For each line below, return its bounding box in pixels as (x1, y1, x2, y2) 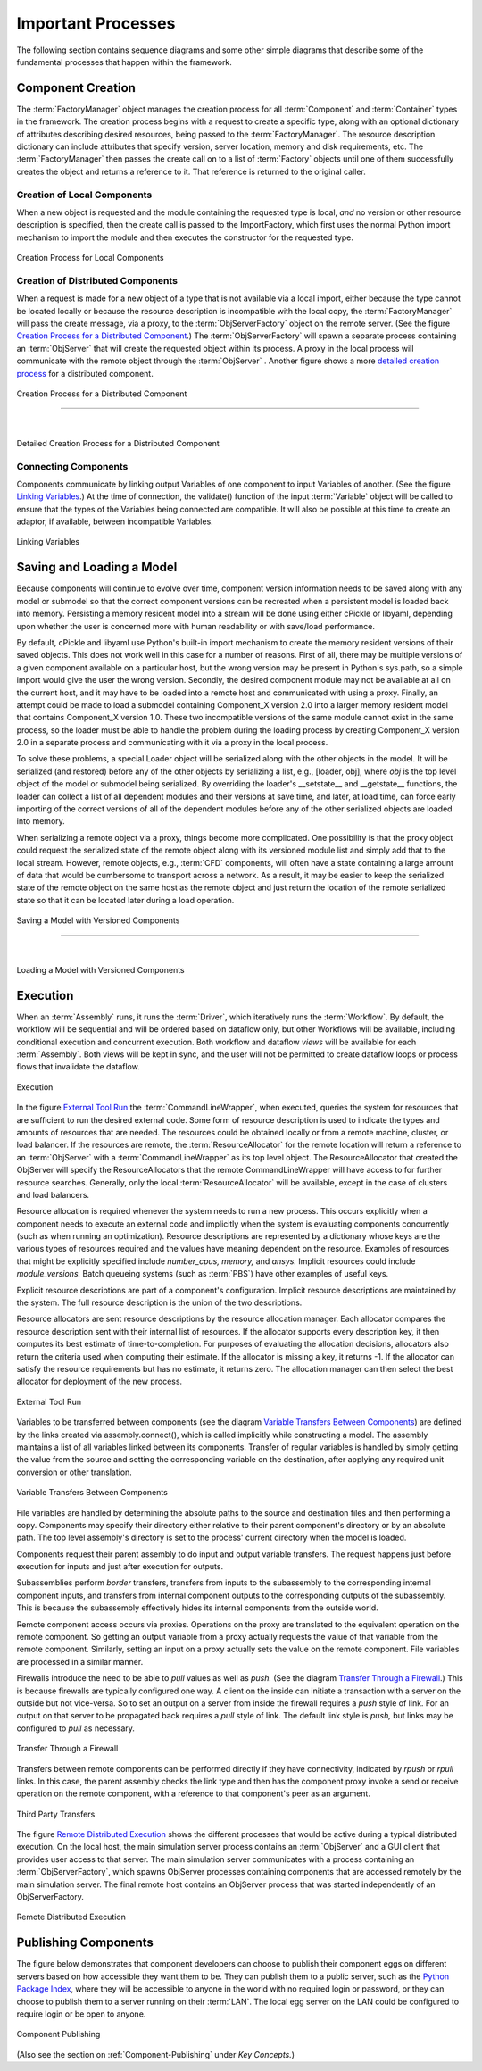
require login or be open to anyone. (16, 2009, 146, 2019)
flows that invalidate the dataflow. (16, 1061, 140, 1072)
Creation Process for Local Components (16, 253, 164, 263)
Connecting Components (16, 460, 129, 472)
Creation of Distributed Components (16, 274, 179, 287)
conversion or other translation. (16, 1467, 133, 1477)
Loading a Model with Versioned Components (16, 964, 185, 975)
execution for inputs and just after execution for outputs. (16, 1561, 223, 1572)
